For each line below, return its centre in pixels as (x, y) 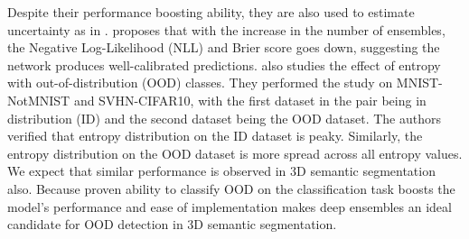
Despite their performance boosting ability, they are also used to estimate (211, 12)
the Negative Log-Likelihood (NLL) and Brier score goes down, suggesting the (224, 47)
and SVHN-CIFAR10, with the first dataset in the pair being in (250, 100)
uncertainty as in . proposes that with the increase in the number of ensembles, (226, 29)
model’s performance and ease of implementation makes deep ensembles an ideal (230, 206)
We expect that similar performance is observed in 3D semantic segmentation (221, 171)
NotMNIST (39, 100)
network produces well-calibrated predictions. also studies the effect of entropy (224, 64)
